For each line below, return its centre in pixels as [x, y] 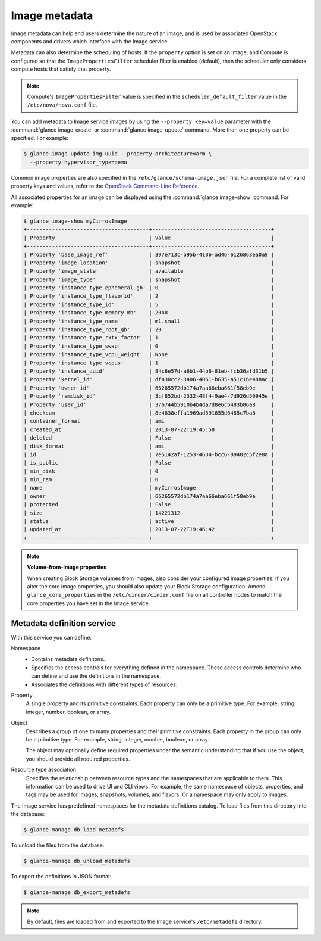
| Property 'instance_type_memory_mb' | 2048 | [149, 313]
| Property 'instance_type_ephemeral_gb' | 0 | [149, 288]
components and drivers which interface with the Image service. [90, 41]
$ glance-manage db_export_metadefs [77, 892]
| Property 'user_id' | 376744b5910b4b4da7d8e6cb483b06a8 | [149, 404]
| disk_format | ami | [149, 446]
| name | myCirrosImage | [149, 488]
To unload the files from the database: [58, 845]
